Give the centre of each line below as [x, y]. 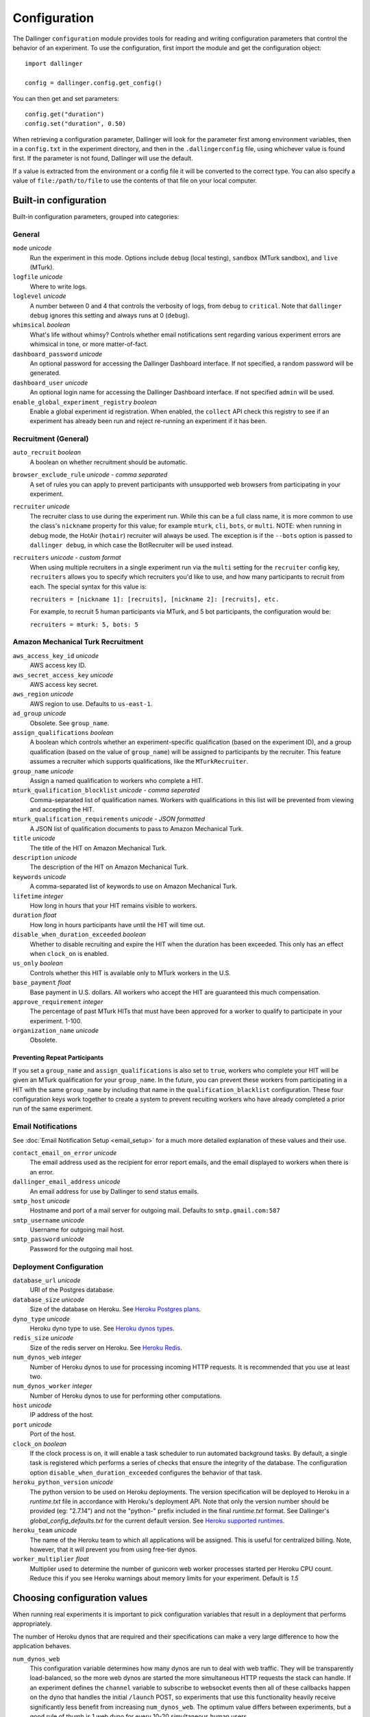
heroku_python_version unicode [63, 1482]
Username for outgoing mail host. [77, 1230]
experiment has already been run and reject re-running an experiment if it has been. [148, 421]
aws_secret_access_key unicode [63, 675]
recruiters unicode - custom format [67, 558]
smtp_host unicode [41, 1201]
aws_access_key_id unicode [56, 655]
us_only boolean [38, 963]
